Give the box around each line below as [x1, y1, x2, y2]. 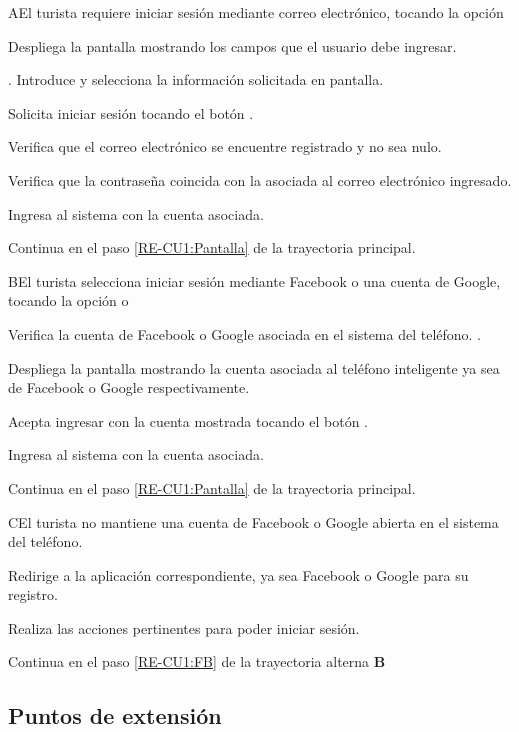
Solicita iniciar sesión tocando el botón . [8, 102, 254, 123]
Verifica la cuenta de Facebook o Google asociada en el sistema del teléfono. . [8, 323, 482, 344]
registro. [8, 584, 58, 605]
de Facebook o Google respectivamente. [8, 377, 250, 398]
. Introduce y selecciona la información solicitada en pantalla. [8, 69, 384, 90]
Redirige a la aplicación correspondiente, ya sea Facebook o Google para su [8, 564, 469, 585]
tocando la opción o [8, 290, 129, 311]
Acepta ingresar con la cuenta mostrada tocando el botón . [8, 410, 368, 431]
